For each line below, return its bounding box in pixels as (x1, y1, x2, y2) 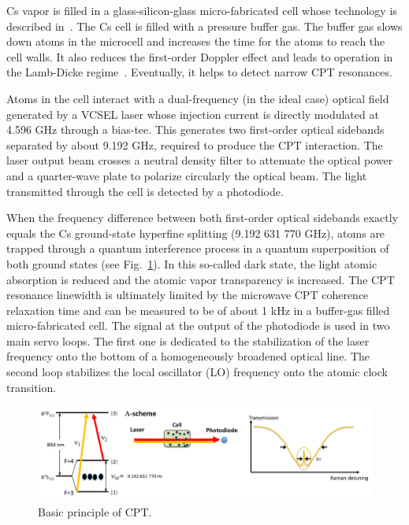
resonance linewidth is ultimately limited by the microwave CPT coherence (6, 287, 369, 303)
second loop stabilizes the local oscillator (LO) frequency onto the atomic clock (6, 364, 388, 380)
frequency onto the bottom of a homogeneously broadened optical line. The (6, 348, 370, 364)
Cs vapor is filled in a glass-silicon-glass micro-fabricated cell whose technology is (6, 2, 397, 18)
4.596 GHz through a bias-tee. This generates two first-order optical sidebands (6, 121, 385, 138)
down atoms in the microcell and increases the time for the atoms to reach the (6, 33, 385, 50)
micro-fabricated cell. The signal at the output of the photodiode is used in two (6, 317, 390, 334)
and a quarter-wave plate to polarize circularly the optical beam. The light (6, 167, 367, 183)
